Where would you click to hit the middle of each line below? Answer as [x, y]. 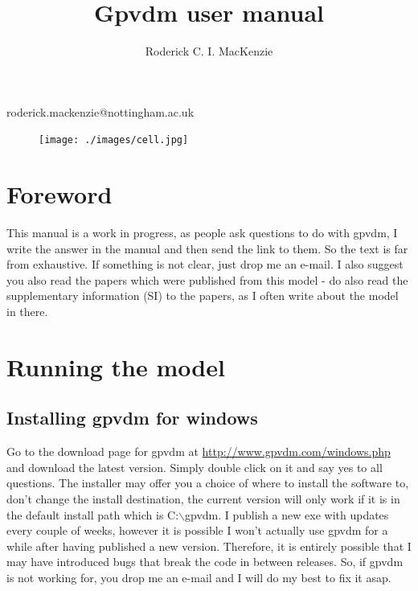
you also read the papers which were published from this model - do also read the [207, 279]
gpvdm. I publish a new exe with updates [287, 514]
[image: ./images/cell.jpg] [114, 140]
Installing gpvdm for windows [132, 418]
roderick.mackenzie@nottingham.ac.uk [100, 111]
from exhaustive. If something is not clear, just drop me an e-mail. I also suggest [205, 264]
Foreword [59, 194]
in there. [27, 312]
